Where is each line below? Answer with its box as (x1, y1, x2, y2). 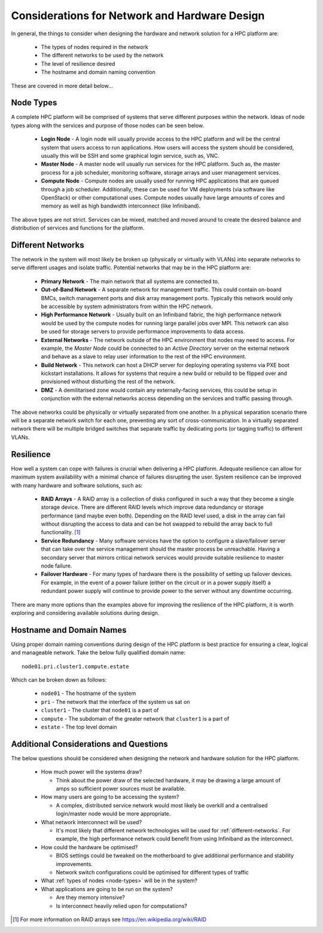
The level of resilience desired (41, 60, 115, 67)
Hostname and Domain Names (11, 625, 127, 635)
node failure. (41, 562, 72, 569)
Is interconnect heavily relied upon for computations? (56, 902, 188, 909)
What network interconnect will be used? (41, 818, 142, 825)
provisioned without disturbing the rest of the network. (41, 378, 176, 385)
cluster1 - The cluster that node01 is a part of (41, 706, 159, 714)
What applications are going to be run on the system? (41, 885, 173, 892)
